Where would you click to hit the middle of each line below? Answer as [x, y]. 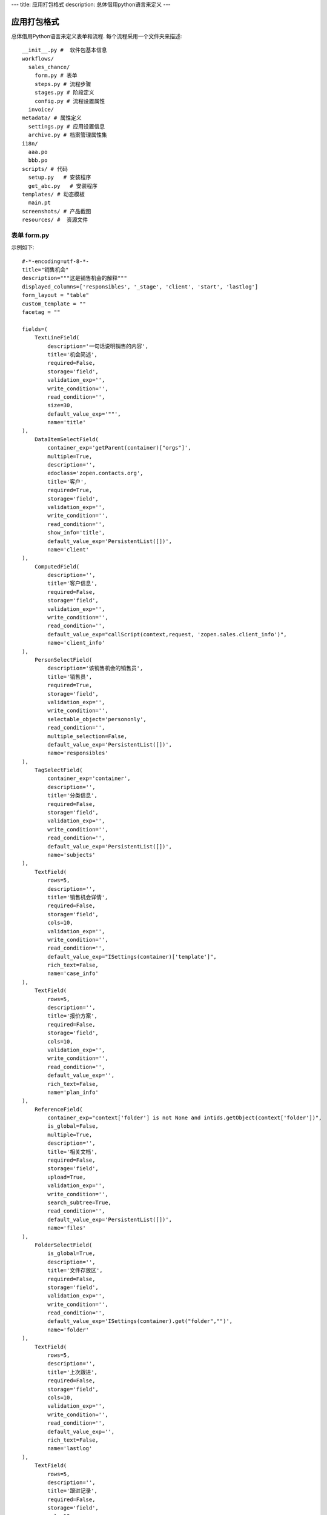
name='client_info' [76, 643]
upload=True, [67, 1177]
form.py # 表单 [56, 75]
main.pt [39, 203]
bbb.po [38, 160]
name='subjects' [71, 855]
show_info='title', [76, 533]
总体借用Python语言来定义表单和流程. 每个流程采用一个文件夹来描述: [97, 36]
